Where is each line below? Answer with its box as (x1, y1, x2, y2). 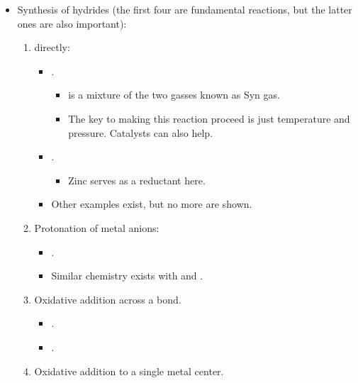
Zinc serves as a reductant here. (68, 172, 206, 187)
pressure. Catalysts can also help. (68, 125, 213, 140)
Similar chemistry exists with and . (51, 268, 203, 283)
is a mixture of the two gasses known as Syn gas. (68, 87, 280, 102)
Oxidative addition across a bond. (34, 292, 181, 306)
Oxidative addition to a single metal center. (34, 363, 224, 378)
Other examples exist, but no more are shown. (51, 196, 252, 211)
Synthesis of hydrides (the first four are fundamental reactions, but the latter (17, 2, 352, 16)
